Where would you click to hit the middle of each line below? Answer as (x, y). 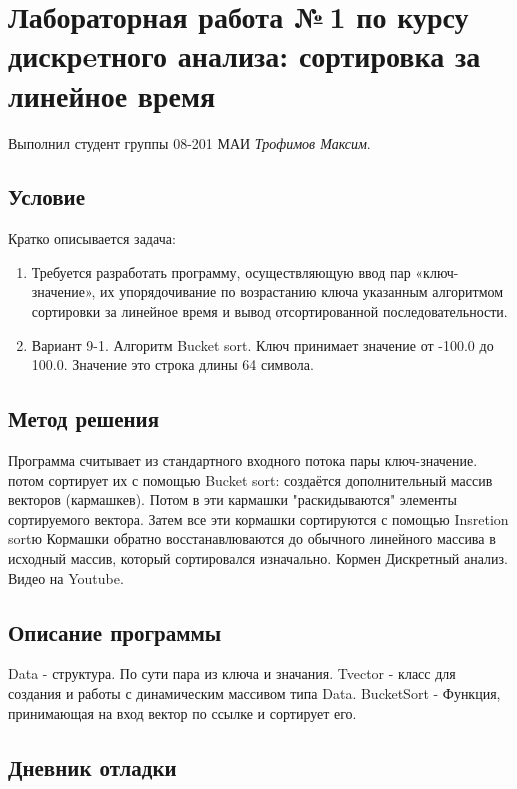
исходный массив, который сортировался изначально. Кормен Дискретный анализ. (258, 558)
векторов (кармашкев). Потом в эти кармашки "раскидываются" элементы (232, 499)
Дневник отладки (92, 766)
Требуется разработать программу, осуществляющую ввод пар (221, 271)
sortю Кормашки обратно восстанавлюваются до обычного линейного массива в (252, 538)
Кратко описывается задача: (92, 238)
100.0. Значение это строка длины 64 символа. (172, 364)
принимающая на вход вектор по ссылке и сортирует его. (182, 712)
